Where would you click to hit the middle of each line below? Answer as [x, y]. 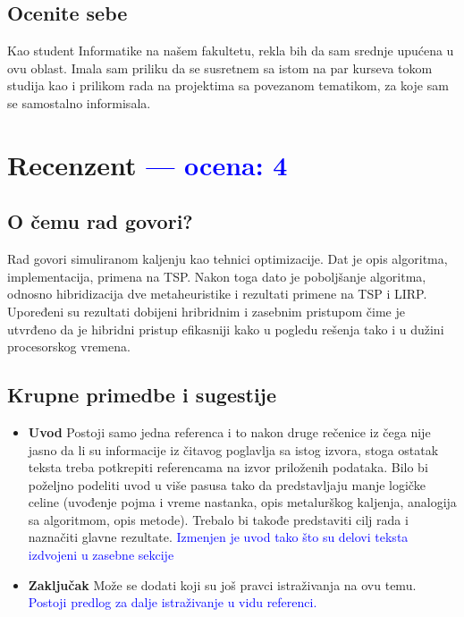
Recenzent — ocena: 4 [148, 164]
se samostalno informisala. [79, 102]
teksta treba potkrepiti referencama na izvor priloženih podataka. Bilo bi [228, 467]
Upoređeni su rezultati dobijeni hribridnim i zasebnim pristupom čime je [206, 311]
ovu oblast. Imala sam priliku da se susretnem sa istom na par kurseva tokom [220, 68]
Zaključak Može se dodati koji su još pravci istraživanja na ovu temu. [222, 584]
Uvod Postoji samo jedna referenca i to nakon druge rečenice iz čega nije [229, 431]
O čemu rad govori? [100, 221]
